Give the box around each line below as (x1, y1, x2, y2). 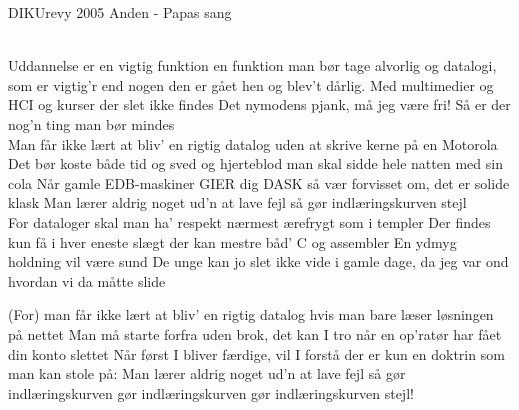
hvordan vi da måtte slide (8, 270, 166, 291)
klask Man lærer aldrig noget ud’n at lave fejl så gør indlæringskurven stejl (8, 192, 467, 213)
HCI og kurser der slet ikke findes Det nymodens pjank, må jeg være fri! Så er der (8, 94, 511, 115)
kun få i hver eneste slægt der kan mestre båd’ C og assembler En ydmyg (8, 231, 457, 252)
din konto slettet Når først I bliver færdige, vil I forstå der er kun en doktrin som (8, 343, 505, 364)
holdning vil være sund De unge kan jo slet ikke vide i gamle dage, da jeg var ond (8, 251, 509, 272)
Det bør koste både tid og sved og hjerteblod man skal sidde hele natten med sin (8, 153, 503, 174)
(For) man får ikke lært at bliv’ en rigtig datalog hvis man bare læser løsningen (8, 304, 494, 325)
